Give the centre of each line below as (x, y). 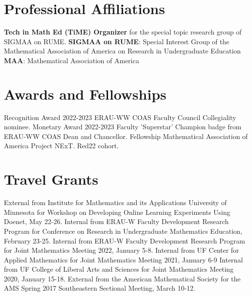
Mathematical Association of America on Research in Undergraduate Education (122, 51)
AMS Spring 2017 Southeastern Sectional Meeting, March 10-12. (100, 288)
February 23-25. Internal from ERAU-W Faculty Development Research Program (125, 240)
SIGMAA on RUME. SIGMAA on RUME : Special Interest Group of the (117, 41)
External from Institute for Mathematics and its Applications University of (115, 202)
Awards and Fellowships (85, 94)
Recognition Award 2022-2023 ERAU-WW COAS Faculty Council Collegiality (120, 117)
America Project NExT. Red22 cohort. (61, 146)
